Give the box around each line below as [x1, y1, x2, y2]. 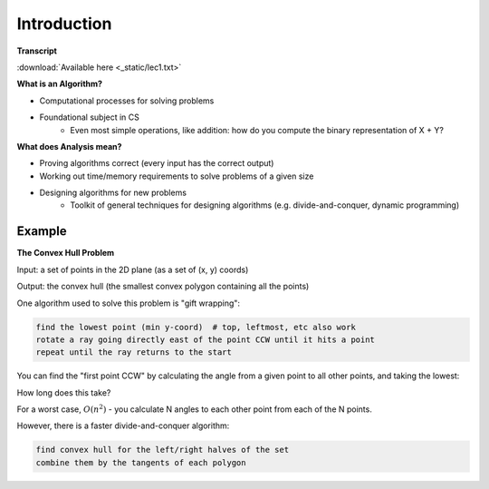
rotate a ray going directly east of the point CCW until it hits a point [35, 334, 376, 345]
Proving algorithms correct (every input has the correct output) [39, 158, 274, 169]
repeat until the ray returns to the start [35, 347, 233, 357]
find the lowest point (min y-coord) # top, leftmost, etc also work [35, 322, 357, 332]
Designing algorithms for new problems [39, 187, 187, 199]
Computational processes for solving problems [39, 95, 215, 106]
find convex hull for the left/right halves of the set [35, 445, 290, 455]
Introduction [16, 14, 112, 34]
